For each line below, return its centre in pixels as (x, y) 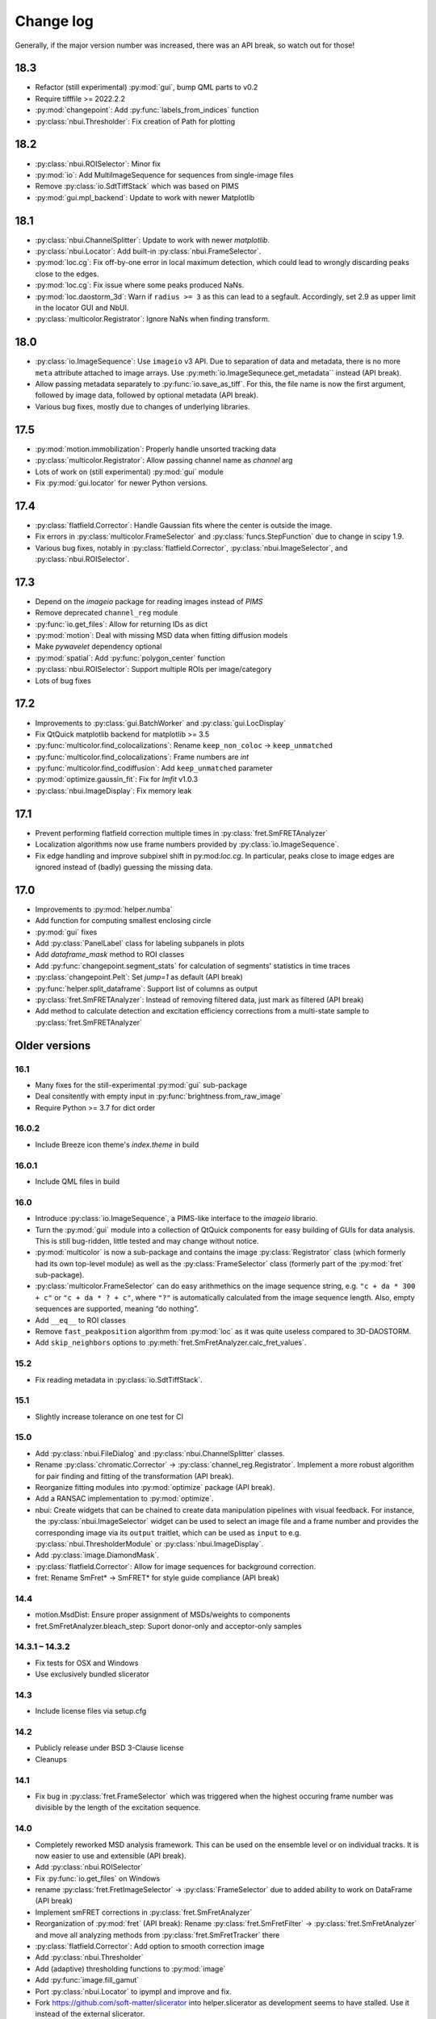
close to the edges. (67, 274)
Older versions (53, 1045)
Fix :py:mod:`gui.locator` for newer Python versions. (122, 483)
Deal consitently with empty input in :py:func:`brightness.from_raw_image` (159, 1096)
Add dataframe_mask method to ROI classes (110, 955)
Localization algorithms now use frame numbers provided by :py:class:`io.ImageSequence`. (187, 845)
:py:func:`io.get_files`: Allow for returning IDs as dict (122, 624)
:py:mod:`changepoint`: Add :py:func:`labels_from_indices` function (147, 110)
